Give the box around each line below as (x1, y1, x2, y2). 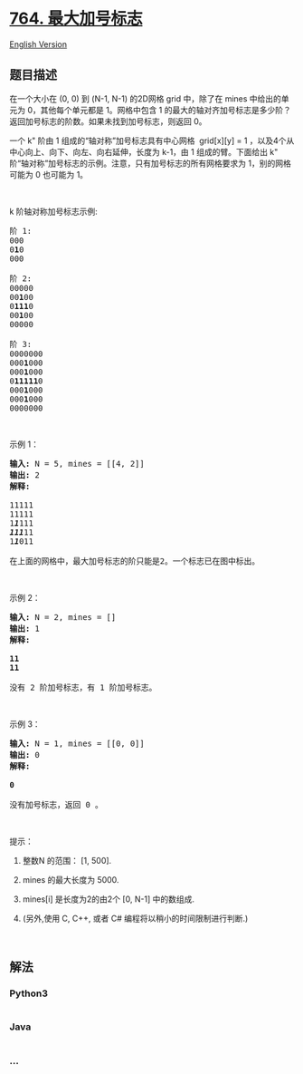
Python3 (9, 987, 48, 1000)
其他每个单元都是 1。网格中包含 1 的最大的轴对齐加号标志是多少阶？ (40, 104, 291, 115)
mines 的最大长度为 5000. (22, 874, 119, 885)
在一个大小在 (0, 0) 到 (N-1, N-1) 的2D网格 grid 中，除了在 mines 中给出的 (9, 92, 282, 104)
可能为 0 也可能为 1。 (9, 169, 89, 179)
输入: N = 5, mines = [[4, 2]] (9, 459, 145, 469)
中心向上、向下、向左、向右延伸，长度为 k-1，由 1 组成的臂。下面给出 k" (9, 146, 279, 157)
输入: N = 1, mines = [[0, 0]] (9, 738, 145, 749)
